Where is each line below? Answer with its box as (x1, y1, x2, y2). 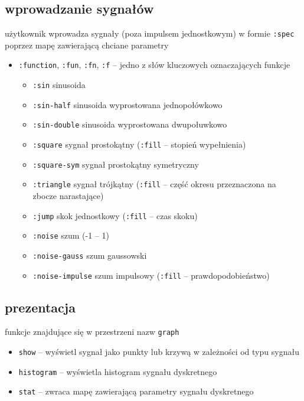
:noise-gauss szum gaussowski (32, 249, 147, 261)
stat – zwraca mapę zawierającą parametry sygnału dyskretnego (18, 385, 254, 397)
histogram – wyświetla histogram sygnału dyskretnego (18, 365, 217, 377)
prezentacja (5, 298, 76, 316)
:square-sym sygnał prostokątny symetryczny (32, 158, 199, 170)
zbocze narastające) (32, 190, 104, 202)
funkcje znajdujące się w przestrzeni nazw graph (5, 325, 179, 338)
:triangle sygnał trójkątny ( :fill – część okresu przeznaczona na (32, 178, 276, 190)
